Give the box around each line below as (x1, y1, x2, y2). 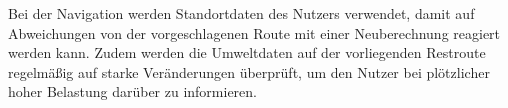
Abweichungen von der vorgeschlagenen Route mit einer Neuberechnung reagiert (8, 22, 501, 43)
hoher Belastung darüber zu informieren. (8, 81, 258, 102)
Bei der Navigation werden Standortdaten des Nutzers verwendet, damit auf (8, 3, 475, 23)
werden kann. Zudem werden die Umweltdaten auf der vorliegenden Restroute (8, 42, 486, 63)
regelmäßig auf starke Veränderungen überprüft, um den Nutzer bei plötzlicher (8, 61, 490, 82)
